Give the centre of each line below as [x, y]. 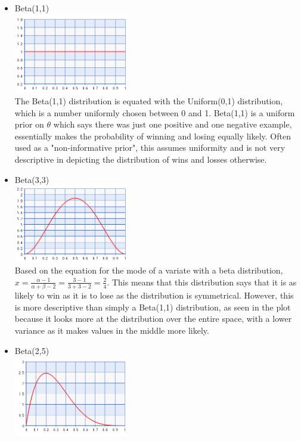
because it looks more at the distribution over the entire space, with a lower [153, 319]
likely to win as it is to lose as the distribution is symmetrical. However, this [154, 295]
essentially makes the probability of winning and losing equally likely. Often [153, 136]
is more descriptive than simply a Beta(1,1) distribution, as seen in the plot [153, 307]
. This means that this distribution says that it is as [202, 282]
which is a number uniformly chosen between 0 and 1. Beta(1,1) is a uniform [155, 112]
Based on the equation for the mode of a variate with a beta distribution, [149, 270]
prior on [29, 124]
